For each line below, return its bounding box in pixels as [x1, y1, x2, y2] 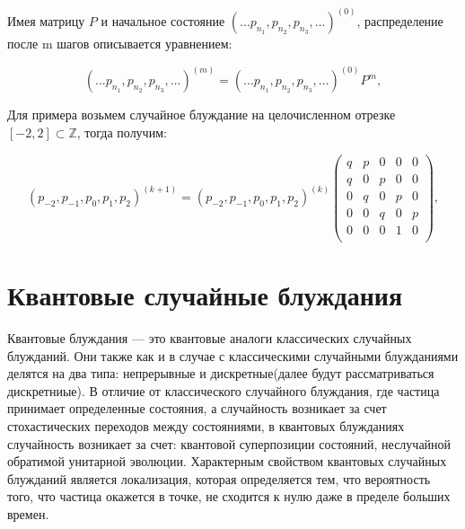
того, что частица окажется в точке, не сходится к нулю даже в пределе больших [7, 487, 451, 506]
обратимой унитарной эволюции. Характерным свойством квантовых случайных [7, 452, 447, 471]
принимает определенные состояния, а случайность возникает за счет [7, 399, 387, 418]
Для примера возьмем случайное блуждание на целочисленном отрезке [7, 105, 396, 124]
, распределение [356, 12, 443, 31]
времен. [7, 504, 49, 523]
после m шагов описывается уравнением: [7, 34, 232, 53]
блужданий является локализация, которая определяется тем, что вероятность [7, 469, 431, 488]
